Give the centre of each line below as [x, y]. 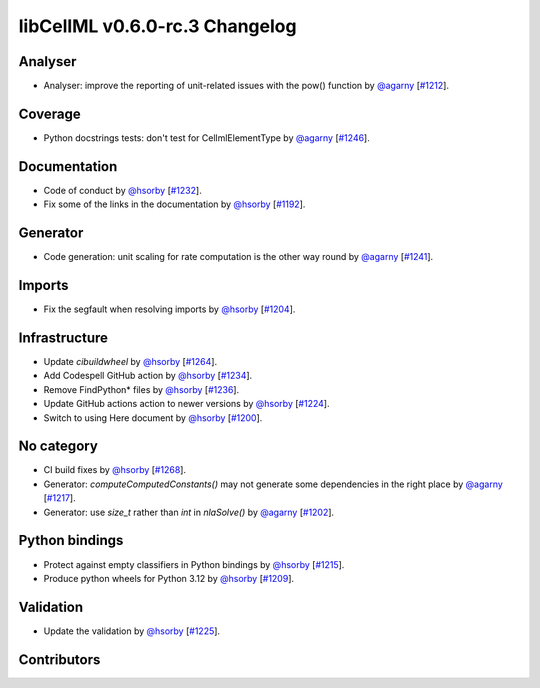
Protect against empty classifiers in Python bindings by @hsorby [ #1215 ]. [194, 564]
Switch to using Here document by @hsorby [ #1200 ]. [153, 417]
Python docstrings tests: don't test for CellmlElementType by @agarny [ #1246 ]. [206, 137]
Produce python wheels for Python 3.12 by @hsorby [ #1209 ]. [169, 578]
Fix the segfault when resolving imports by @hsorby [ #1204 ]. [169, 309]
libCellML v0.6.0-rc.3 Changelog [157, 26]
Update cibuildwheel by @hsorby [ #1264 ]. [130, 361]
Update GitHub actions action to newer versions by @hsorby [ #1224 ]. [186, 404]
